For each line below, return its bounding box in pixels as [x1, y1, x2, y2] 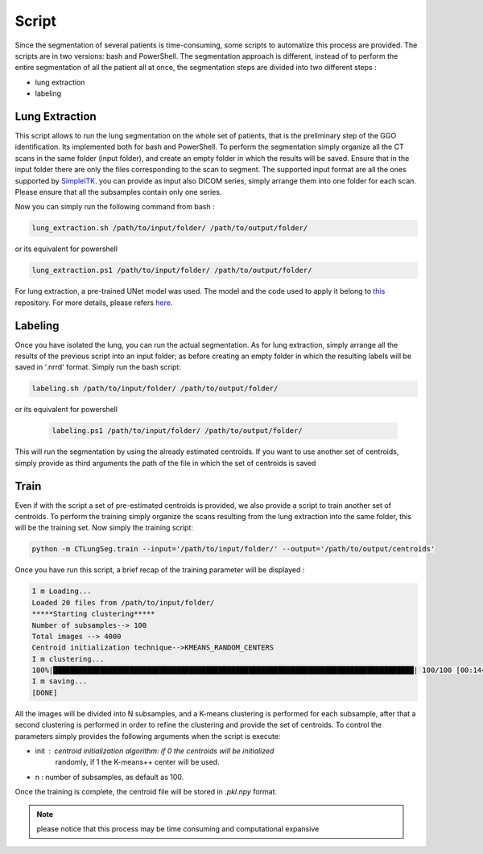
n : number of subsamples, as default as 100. [35, 772, 184, 782]
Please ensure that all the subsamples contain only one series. [14, 187, 222, 196]
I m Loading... [31, 587, 92, 596]
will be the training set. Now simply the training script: [14, 523, 193, 533]
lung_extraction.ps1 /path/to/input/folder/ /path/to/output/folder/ [31, 266, 312, 275]
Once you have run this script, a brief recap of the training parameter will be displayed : [14, 565, 305, 575]
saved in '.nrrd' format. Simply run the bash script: [14, 362, 181, 372]
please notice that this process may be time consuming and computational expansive [36, 823, 320, 833]
